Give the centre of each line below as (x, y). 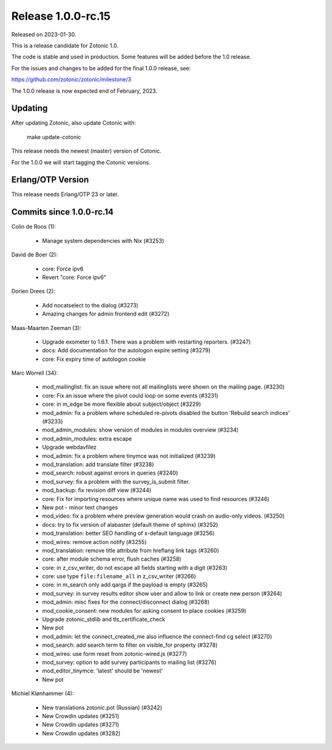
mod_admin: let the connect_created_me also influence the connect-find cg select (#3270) (157, 636)
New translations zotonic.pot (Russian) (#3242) (102, 708)
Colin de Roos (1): (34, 227)
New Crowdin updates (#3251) (81, 716)
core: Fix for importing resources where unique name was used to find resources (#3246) (156, 499)
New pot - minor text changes (80, 507)
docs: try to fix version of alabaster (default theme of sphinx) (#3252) (130, 524)
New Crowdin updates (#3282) (81, 733)
